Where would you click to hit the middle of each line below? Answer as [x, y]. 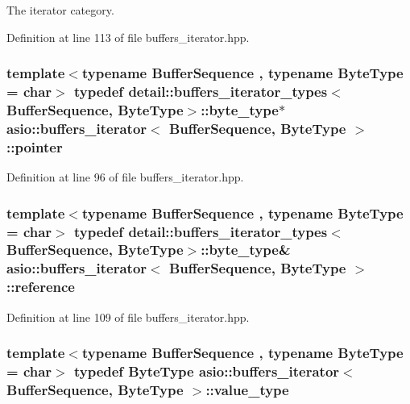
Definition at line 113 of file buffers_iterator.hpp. [128, 37]
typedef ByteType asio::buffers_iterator [207, 371]
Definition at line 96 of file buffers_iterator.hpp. [125, 177]
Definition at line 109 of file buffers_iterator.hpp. [128, 317]
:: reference [41, 287]
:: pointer [35, 146]
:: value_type [247, 389]
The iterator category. [60, 10]
